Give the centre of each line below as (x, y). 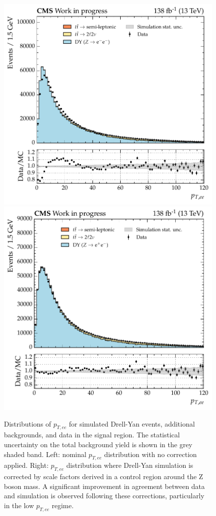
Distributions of (28, 423)
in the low (19, 505)
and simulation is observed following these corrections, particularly (104, 496)
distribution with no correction (150, 454)
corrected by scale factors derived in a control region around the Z (104, 476)
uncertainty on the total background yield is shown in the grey (98, 444)
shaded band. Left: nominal (45, 454)
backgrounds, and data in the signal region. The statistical (92, 435)
